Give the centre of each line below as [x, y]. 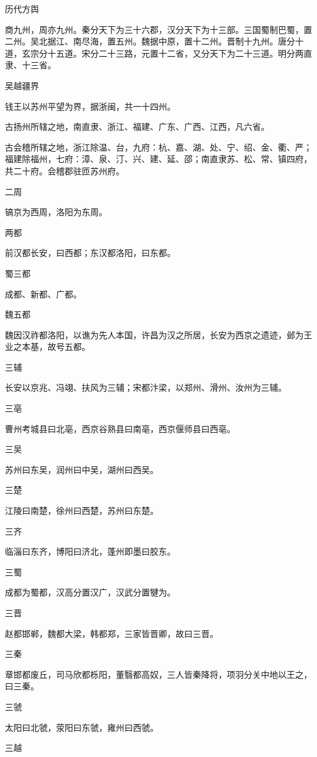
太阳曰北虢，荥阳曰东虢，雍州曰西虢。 [82, 727]
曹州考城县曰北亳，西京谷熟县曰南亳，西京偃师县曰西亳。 [120, 428]
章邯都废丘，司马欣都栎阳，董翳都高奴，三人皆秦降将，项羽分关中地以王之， [158, 674]
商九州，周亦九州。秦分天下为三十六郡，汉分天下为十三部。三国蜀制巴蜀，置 [158, 29]
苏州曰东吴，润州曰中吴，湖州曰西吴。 [82, 469]
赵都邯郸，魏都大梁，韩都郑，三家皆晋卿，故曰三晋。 [112, 633]
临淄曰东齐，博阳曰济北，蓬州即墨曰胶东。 [90, 551]
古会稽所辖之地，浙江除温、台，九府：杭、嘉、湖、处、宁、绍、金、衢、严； [158, 147]
